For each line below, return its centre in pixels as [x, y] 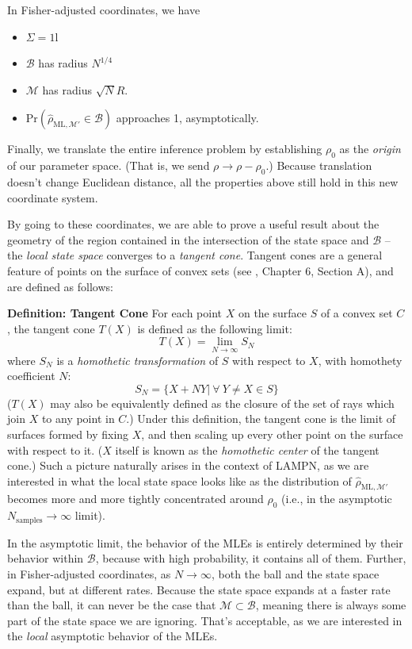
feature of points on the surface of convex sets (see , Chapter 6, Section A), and [200, 270]
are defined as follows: [60, 286]
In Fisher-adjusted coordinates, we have [104, 10]
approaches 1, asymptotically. [187, 118]
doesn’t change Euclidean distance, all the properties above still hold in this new [203, 181]
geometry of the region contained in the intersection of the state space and [188, 239]
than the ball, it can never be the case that [112, 605]
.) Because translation [319, 165]
